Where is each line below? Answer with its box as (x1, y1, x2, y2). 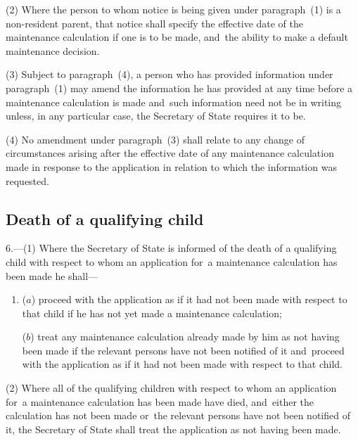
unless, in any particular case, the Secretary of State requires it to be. (6, 108, 306, 123)
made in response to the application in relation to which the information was (6, 159, 337, 174)
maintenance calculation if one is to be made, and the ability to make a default (6, 30, 348, 44)
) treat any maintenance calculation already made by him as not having (30, 329, 340, 344)
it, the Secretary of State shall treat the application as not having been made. (6, 421, 341, 436)
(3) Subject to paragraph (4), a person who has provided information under (6, 67, 333, 82)
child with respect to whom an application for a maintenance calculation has (6, 254, 338, 269)
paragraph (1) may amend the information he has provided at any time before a (6, 80, 353, 95)
